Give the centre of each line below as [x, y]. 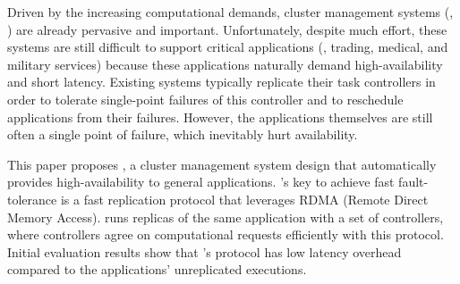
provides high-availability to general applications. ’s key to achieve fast [201, 182]
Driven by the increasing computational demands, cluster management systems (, [230, 12]
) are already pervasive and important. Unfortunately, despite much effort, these [227, 29]
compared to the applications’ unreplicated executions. [157, 269]
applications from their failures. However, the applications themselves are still [220, 117]
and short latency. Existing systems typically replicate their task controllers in [221, 82]
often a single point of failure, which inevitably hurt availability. [183, 134]
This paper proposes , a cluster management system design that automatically [222, 164]
